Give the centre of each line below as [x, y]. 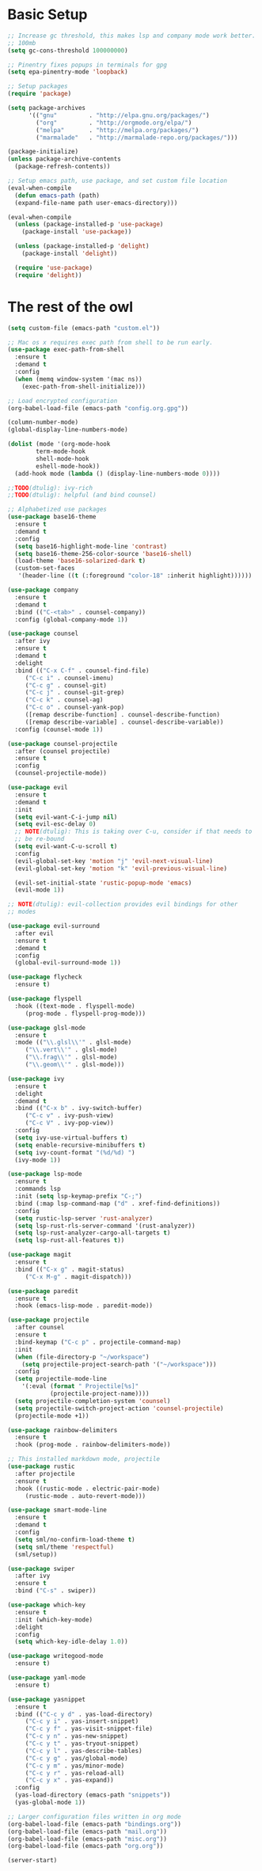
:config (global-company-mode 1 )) [71, 619]
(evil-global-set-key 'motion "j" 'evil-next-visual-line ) [114, 861]
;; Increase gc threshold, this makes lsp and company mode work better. [132, 36]
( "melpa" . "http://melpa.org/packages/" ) [118, 130]
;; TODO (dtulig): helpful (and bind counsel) [82, 495]
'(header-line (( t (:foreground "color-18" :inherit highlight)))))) [135, 576]
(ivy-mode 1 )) [38, 1160]
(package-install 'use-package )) [77, 232]
